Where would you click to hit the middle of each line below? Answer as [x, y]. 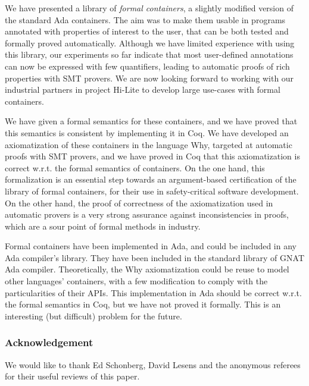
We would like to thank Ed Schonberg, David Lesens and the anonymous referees [153, 364]
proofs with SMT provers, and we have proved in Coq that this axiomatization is [152, 156]
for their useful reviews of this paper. [72, 376]
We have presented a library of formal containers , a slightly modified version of [149, 8]
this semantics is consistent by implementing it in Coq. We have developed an [147, 132]
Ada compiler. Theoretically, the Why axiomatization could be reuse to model [147, 269]
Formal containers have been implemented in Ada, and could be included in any [151, 246]
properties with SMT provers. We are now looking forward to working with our [149, 78]
